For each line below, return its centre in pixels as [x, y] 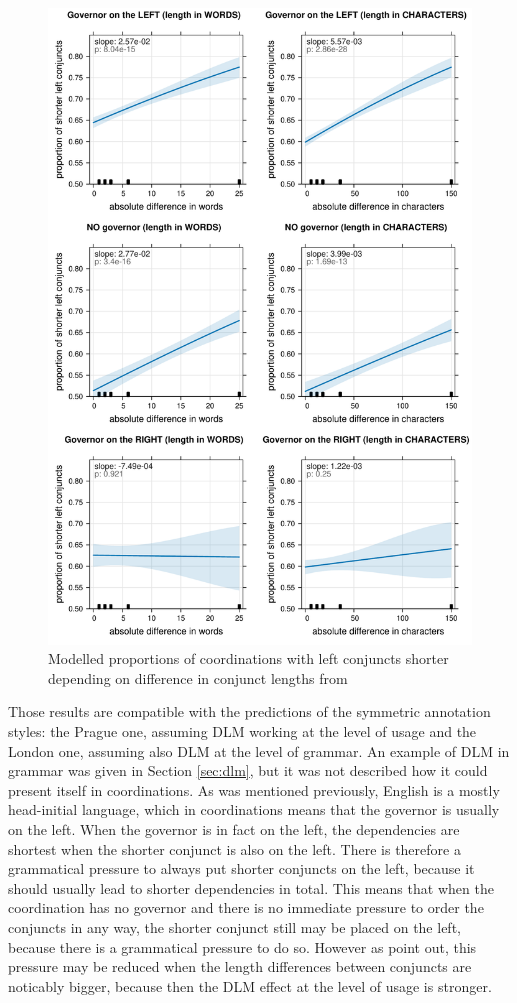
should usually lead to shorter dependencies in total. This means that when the [251, 887]
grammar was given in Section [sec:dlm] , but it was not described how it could [248, 770]
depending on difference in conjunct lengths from [198, 677]
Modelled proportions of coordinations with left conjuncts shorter [248, 658]
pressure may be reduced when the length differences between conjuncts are [240, 966]
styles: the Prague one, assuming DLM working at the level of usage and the [242, 730]
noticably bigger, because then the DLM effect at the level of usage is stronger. [250, 985]
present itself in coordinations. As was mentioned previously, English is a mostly [254, 789]
